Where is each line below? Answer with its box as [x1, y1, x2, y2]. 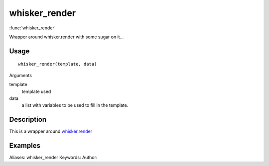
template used [21, 88, 51, 94]
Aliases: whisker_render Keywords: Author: [9, 155, 98, 161]
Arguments [9, 72, 32, 78]
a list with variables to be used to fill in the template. [21, 102, 129, 108]
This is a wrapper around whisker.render [9, 128, 92, 134]
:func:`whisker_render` [9, 25, 56, 31]
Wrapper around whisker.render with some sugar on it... [9, 34, 124, 40]
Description [9, 115, 47, 124]
